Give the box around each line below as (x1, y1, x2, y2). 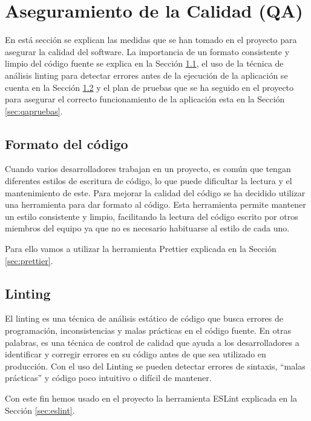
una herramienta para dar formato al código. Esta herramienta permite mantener (5, 198, 306, 211)
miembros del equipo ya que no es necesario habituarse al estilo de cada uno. (5, 222, 290, 234)
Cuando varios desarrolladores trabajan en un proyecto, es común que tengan (5, 162, 291, 175)
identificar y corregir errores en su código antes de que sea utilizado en (5, 348, 266, 360)
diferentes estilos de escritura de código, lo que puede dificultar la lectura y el (5, 174, 292, 187)
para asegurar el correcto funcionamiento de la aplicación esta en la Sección (5, 93, 285, 105)
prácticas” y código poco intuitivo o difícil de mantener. (5, 371, 212, 384)
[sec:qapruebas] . (5, 104, 63, 117)
